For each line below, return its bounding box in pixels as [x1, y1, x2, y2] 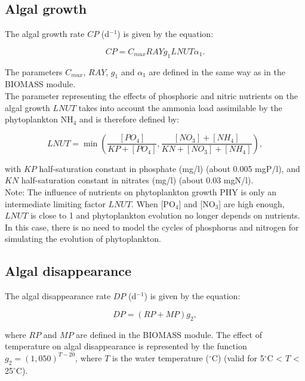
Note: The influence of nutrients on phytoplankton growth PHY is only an [5, 185, 277, 198]
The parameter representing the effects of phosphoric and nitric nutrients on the [5, 89, 298, 102]
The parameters [5, 65, 63, 78]
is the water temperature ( [112, 351, 209, 364]
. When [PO [131, 197, 175, 210]
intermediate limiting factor [5, 197, 106, 210]
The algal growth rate [5, 27, 85, 40]
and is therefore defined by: [79, 113, 180, 125]
